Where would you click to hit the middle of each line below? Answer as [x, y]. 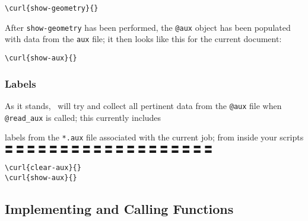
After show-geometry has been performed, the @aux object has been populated [148, 27]
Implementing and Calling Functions [119, 209]
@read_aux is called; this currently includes [83, 117]
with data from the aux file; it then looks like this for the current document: [143, 39]
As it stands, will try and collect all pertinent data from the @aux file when [143, 105]
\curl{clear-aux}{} [43, 168]
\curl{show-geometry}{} [52, 8]
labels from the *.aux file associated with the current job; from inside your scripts [154, 137]
